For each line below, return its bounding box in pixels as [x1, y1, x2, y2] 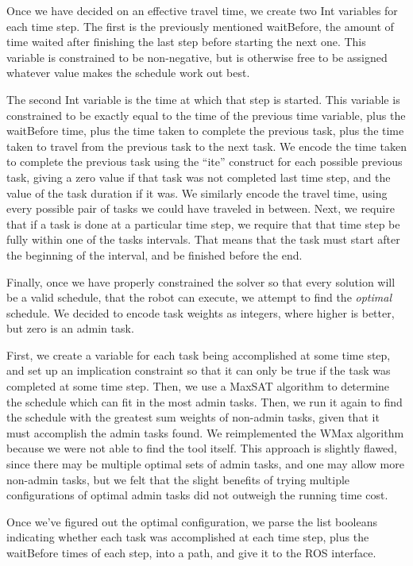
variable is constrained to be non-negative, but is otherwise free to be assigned [6, 48, 388, 65]
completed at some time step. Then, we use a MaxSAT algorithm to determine [6, 378, 390, 395]
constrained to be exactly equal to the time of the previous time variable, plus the [6, 106, 406, 123]
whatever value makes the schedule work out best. [6, 64, 250, 81]
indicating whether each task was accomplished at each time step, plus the [6, 529, 369, 545]
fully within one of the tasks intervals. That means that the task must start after [6, 231, 400, 248]
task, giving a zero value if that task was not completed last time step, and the [6, 168, 391, 185]
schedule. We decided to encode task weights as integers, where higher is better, [6, 304, 395, 321]
